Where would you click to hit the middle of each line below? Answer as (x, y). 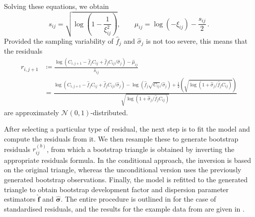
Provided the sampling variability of (59, 40)
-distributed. (109, 112)
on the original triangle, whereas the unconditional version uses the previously (123, 170)
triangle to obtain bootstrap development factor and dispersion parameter (116, 189)
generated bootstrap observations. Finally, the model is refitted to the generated (126, 179)
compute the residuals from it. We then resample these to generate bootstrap (121, 138)
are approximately (32, 112)
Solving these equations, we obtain (57, 6)
